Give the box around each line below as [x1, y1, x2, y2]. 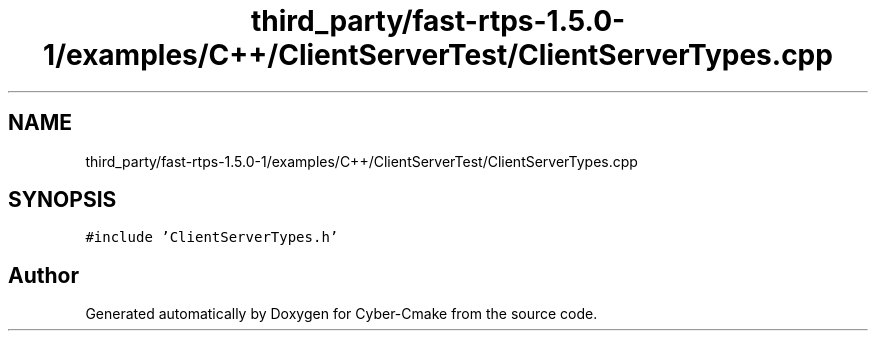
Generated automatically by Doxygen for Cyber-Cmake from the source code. [85, 305, 598, 323]
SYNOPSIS [8, 187, 117, 213]
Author [8, 262, 79, 288]
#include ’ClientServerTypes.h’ [85, 229, 339, 246]
